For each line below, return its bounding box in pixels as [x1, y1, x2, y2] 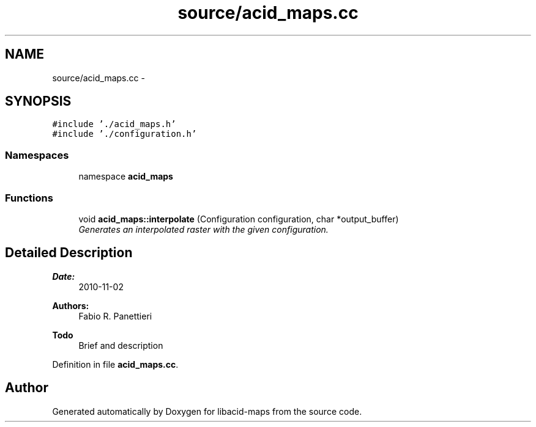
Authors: [52, 300, 89, 311]
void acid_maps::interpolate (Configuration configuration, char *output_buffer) [78, 213, 399, 224]
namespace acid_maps [78, 171, 173, 182]
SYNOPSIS [5, 93, 72, 109]
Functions [5, 191, 53, 204]
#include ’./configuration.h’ [52, 129, 197, 139]
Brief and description [78, 340, 163, 351]
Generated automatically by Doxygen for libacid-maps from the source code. [52, 406, 362, 417]
